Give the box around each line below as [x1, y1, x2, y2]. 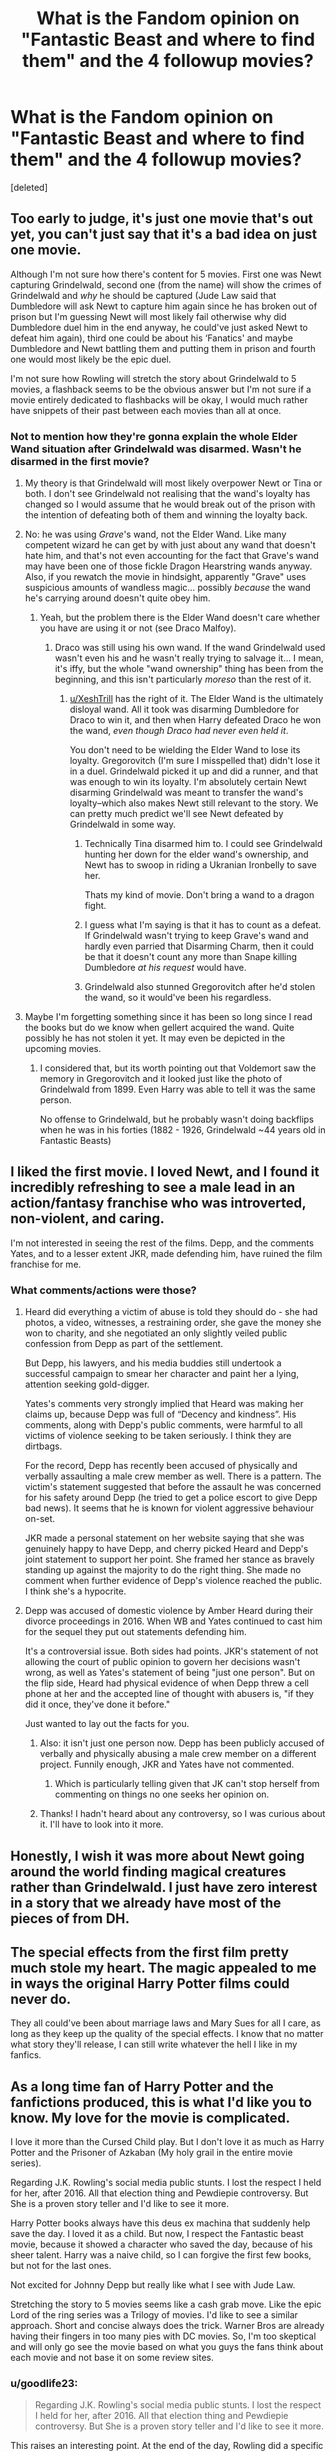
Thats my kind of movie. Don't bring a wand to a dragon [84, 889, 315, 901]
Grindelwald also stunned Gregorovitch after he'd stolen [84, 981, 316, 993]
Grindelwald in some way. [69, 818, 177, 831]
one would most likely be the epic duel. [10, 353, 172, 365]
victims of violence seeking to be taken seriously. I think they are [24, 1430, 292, 1442]
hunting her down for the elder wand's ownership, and [84, 848, 309, 861]
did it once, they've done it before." [24, 1698, 171, 1711]
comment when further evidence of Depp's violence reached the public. [24, 1575, 323, 1587]
